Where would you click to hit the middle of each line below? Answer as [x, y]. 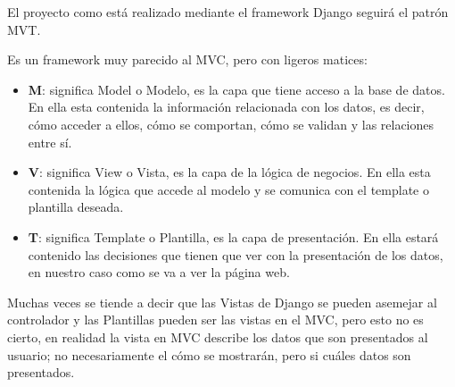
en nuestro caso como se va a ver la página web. [159, 272]
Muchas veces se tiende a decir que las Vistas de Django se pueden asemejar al [222, 302]
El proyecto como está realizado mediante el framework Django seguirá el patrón [228, 12]
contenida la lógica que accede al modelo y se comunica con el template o [228, 189]
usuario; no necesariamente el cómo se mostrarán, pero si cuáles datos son [209, 354]
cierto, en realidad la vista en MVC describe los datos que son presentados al [218, 337]
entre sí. [50, 142]
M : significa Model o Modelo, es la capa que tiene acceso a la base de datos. [236, 89]
